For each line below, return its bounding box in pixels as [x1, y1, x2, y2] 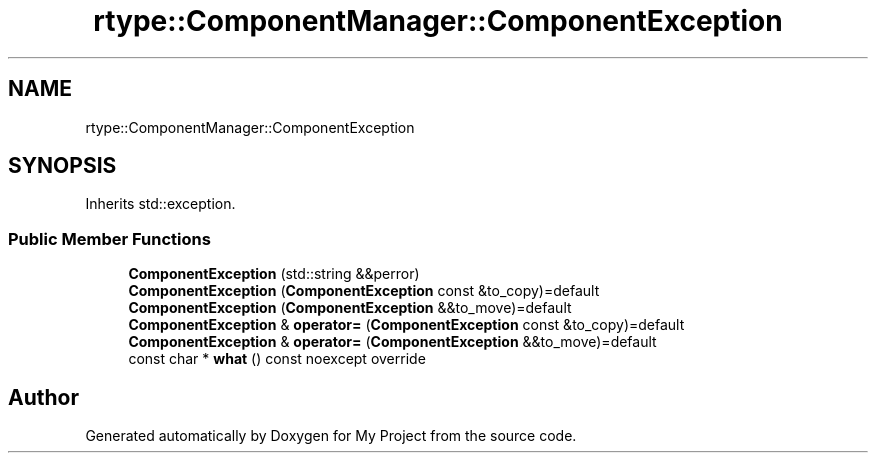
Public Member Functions [8, 228, 211, 249]
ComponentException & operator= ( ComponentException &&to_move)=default [128, 333, 657, 351]
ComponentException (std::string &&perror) [128, 265, 420, 283]
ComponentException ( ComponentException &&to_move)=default [128, 299, 572, 317]
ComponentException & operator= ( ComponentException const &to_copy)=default [128, 316, 685, 334]
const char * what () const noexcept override [128, 350, 426, 368]
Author [8, 384, 79, 410]
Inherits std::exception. [85, 195, 236, 213]
